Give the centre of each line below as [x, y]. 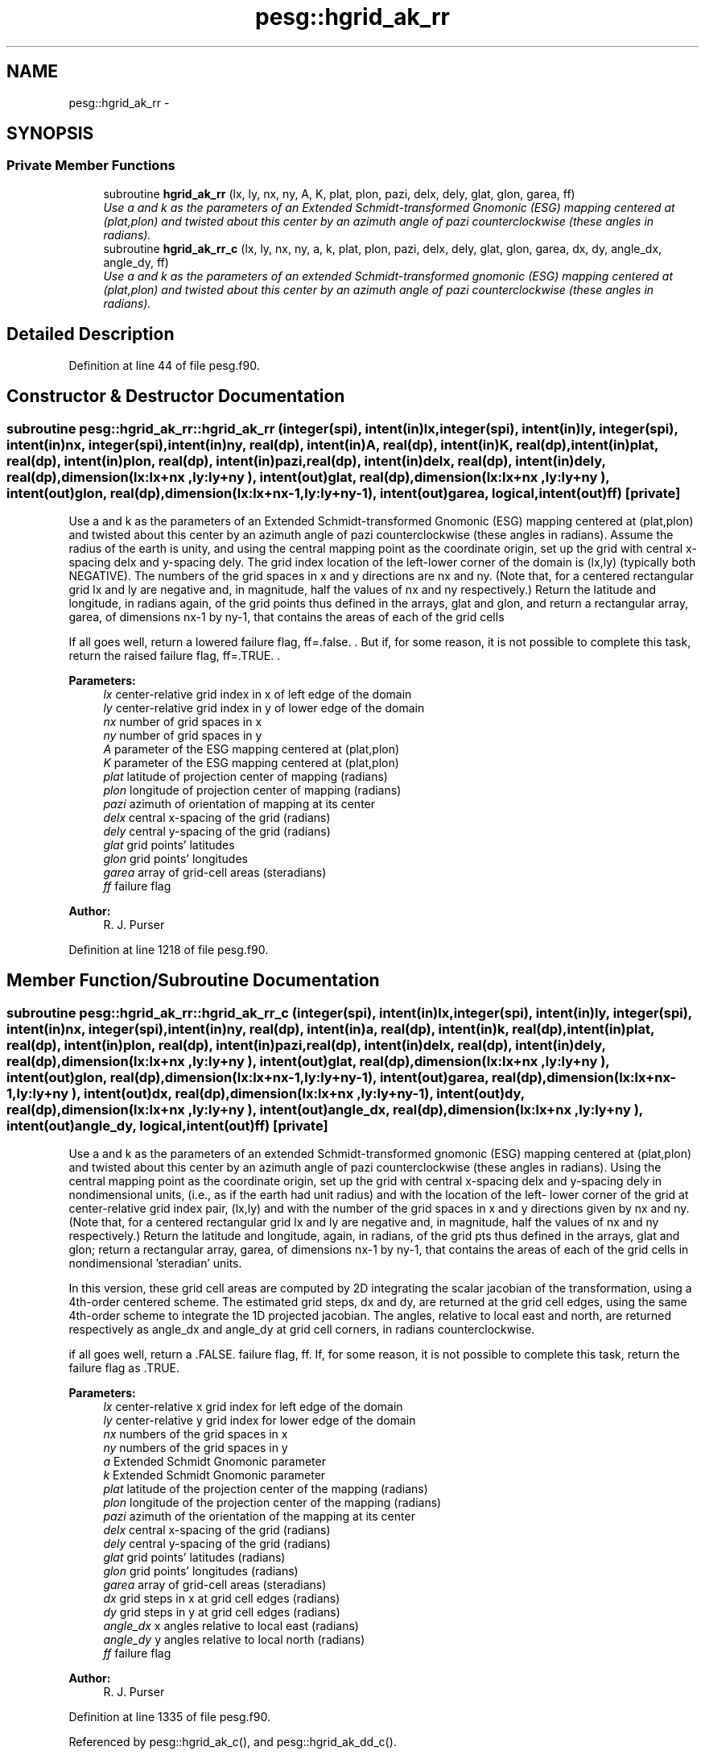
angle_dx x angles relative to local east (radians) [231, 1626]
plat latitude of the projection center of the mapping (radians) [266, 1489]
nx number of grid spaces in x [183, 721]
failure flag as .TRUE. [124, 1368]
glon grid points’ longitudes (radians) [201, 1571]
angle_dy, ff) [136, 262]
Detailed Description [91, 334]
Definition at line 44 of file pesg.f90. [164, 365]
